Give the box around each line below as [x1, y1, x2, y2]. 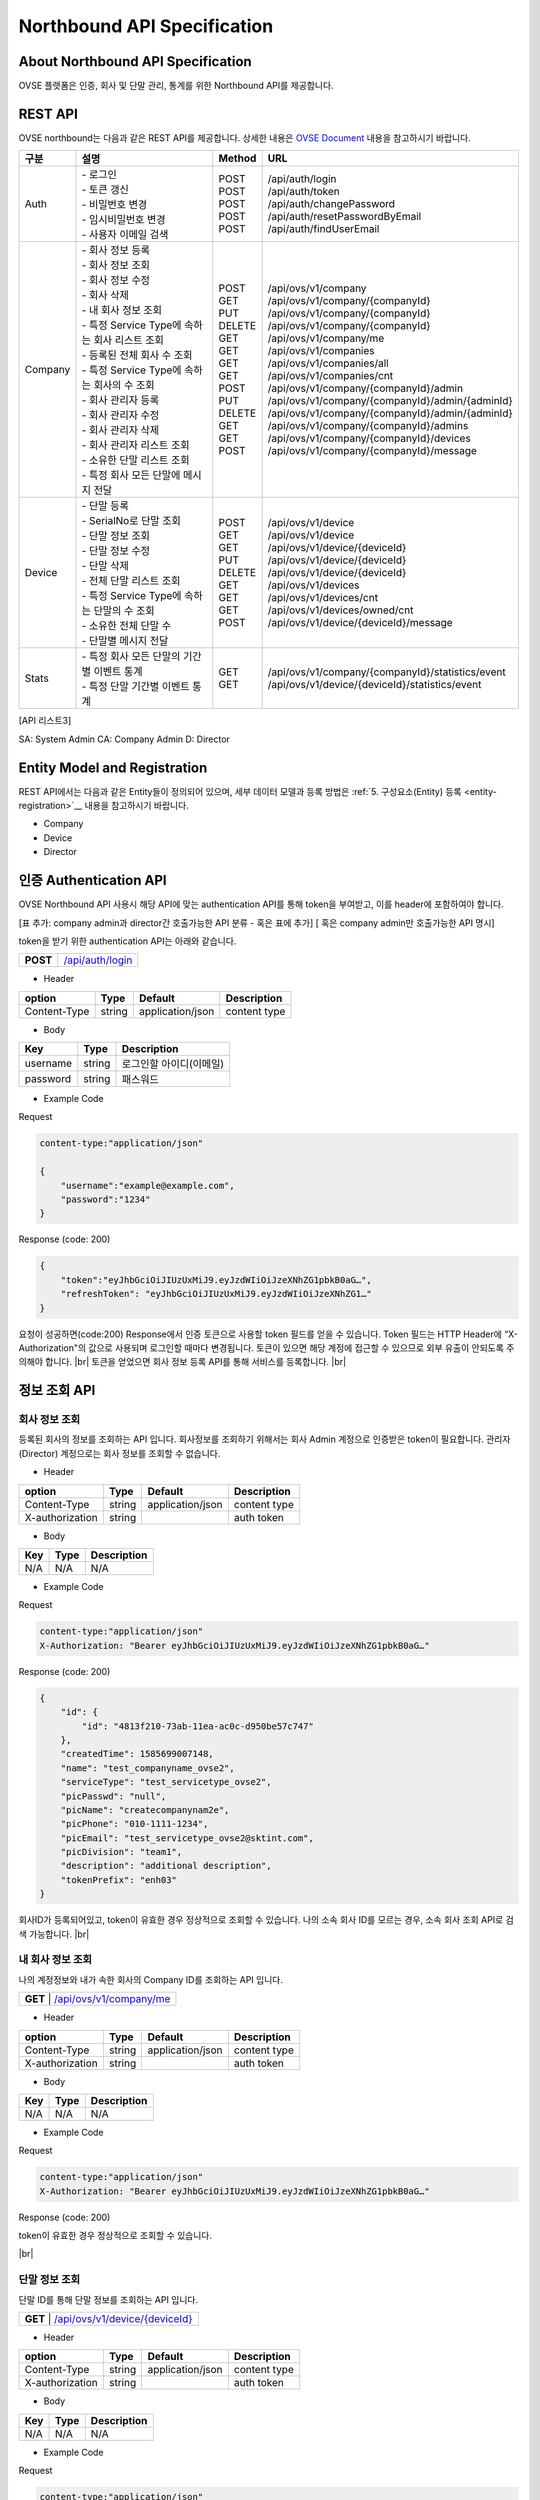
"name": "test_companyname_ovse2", [60, 1762, 235, 1774]
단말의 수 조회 [93, 604, 155, 618]
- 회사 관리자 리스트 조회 [81, 438, 190, 452]
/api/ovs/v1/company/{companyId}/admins [267, 419, 469, 433]
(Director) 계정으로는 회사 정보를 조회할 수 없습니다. [18, 1447, 221, 1459]
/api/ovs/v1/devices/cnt [267, 591, 379, 605]
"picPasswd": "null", [60, 1790, 167, 1802]
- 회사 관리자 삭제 [81, 423, 160, 437]
